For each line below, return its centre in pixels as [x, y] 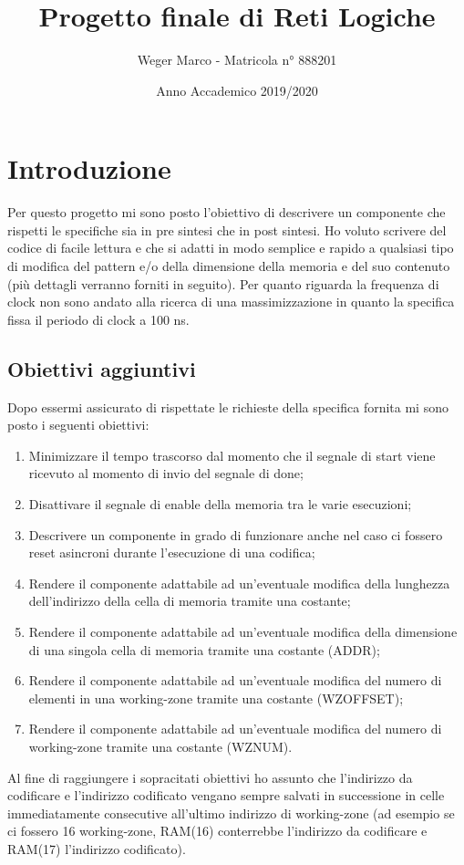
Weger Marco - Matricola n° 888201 [237, 60]
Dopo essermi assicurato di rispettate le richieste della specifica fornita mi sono [228, 406]
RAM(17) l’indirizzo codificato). [97, 848]
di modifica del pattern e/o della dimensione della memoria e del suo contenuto [229, 266]
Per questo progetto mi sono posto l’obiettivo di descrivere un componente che [227, 212]
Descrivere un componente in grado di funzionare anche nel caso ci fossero [236, 534]
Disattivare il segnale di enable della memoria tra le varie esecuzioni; [220, 503]
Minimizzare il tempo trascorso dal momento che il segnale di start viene [232, 455]
